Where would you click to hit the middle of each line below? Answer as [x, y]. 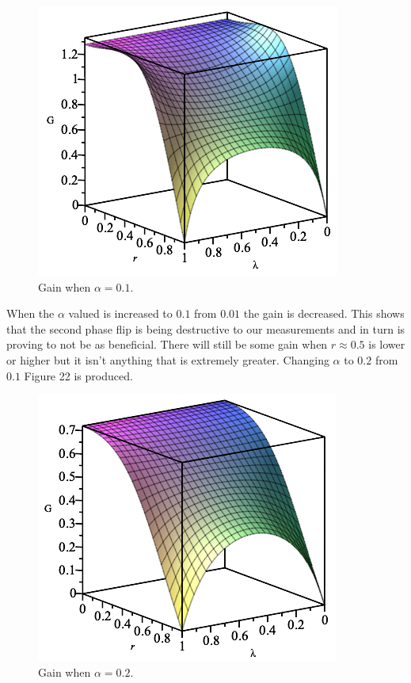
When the [30, 313]
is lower [387, 344]
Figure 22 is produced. [78, 375]
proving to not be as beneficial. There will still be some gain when [167, 344]
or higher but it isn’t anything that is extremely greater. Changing [168, 359]
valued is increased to [120, 313]
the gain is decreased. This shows [324, 313]
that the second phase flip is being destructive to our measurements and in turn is [206, 328]
